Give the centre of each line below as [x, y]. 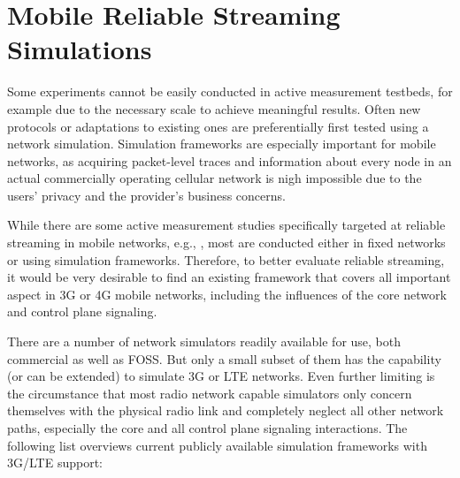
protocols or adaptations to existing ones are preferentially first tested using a [218, 126]
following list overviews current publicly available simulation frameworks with [217, 445]
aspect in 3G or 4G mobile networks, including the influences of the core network [227, 294]
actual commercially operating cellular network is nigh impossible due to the [215, 178]
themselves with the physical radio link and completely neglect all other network [226, 410]
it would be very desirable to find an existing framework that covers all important [229, 277]
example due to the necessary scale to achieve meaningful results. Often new [214, 108]
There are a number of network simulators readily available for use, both [204, 341]
